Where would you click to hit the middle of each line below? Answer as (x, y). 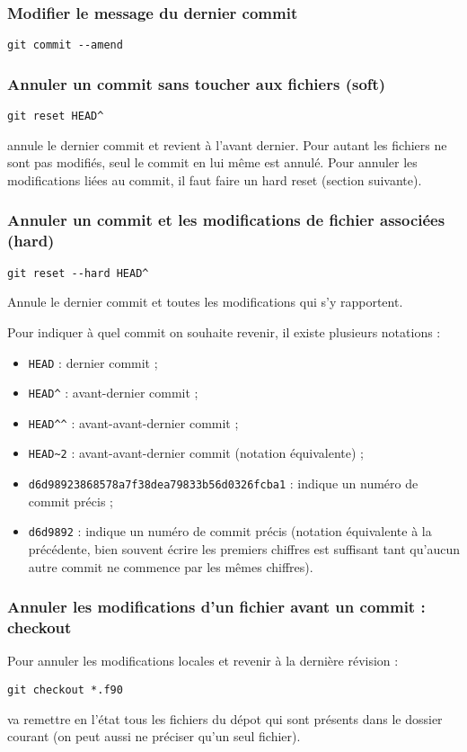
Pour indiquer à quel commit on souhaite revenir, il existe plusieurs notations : (224, 331)
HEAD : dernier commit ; (93, 362)
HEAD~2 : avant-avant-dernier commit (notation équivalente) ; (196, 453)
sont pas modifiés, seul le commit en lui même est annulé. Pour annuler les (212, 162)
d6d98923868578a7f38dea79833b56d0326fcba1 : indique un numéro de (223, 483)
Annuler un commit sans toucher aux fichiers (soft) (197, 83)
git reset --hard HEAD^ (78, 273)
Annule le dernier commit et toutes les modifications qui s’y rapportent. (205, 302)
